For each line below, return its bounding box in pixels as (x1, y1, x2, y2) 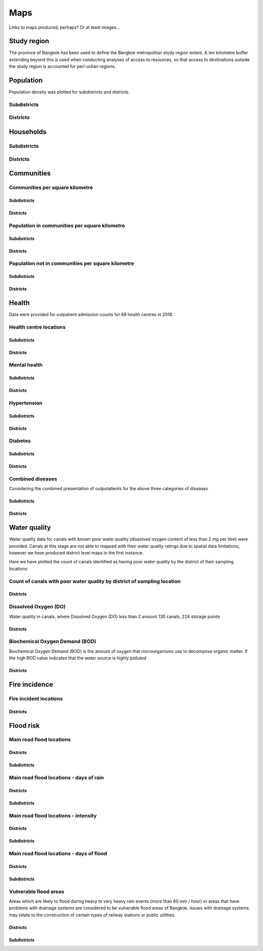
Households (9, 128, 47, 136)
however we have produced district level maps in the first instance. (9, 550, 144, 556)
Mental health (9, 361, 43, 368)
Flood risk (9, 721, 40, 730)
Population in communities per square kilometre (9, 222, 125, 229)
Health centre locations (9, 323, 66, 330)
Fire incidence (9, 680, 54, 689)
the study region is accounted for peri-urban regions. (9, 63, 116, 69)
